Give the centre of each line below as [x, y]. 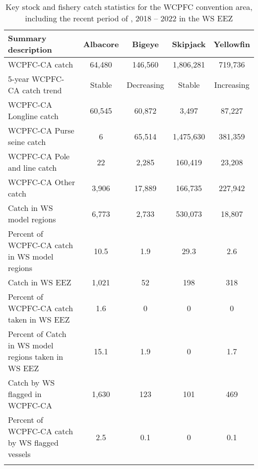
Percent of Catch [37, 334]
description [30, 49]
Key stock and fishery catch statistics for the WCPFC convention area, [129, 7]
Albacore [101, 44]
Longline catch [33, 116]
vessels [19, 454]
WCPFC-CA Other [42, 182]
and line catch [32, 167]
